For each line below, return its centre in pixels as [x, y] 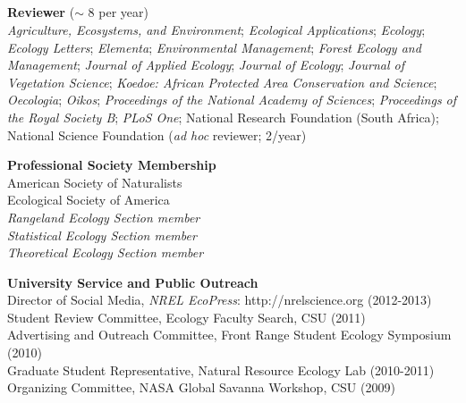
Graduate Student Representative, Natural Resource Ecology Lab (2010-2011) [221, 369]
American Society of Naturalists [95, 182]
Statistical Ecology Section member [102, 235]
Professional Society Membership [112, 165]
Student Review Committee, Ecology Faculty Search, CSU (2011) [186, 317]
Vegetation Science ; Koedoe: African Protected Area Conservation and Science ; [222, 82]
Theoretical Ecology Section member [106, 252]
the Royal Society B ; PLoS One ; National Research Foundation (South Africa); [223, 117]
